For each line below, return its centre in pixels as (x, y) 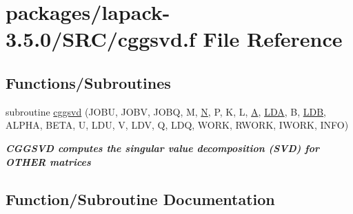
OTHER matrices (48, 161)
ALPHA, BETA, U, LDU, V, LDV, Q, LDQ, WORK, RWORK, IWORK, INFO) (177, 125)
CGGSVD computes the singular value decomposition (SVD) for (162, 148)
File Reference (273, 39)
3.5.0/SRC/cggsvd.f (101, 39)
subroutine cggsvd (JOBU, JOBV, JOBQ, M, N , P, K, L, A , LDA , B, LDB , (166, 111)
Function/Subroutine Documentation (140, 199)
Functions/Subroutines (88, 82)
